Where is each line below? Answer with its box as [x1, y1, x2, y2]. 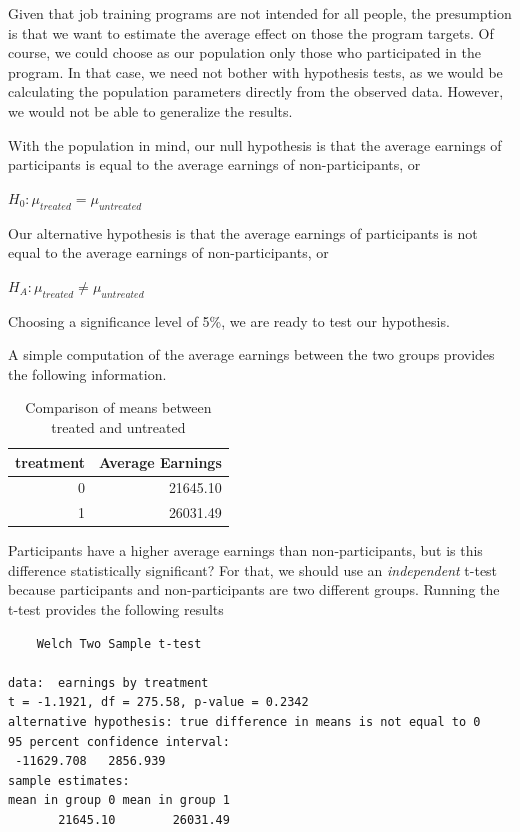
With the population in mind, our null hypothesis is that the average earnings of [8, 134, 502, 155]
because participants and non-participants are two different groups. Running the [8, 579, 500, 600]
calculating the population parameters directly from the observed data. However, [8, 81, 504, 102]
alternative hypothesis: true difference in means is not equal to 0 [8, 715, 481, 730]
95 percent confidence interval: [8, 734, 230, 749]
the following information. [8, 363, 167, 384]
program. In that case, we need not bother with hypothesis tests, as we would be [8, 61, 503, 82]
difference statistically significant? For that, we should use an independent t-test [8, 559, 498, 580]
